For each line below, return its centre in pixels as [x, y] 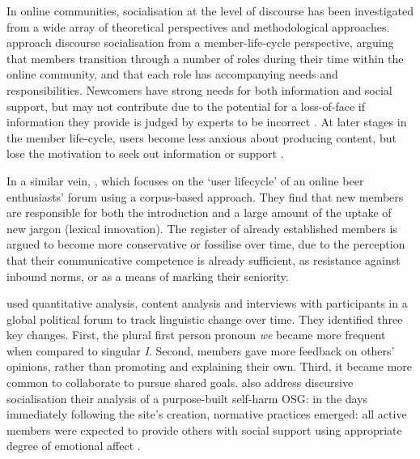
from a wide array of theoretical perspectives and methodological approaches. [198, 26]
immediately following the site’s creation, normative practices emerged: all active [207, 414]
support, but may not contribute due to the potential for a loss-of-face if [186, 106]
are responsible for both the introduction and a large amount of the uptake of [199, 212]
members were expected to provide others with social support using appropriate [204, 429]
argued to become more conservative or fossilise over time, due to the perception [206, 244]
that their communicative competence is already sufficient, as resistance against [204, 259]
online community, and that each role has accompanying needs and [172, 74]
